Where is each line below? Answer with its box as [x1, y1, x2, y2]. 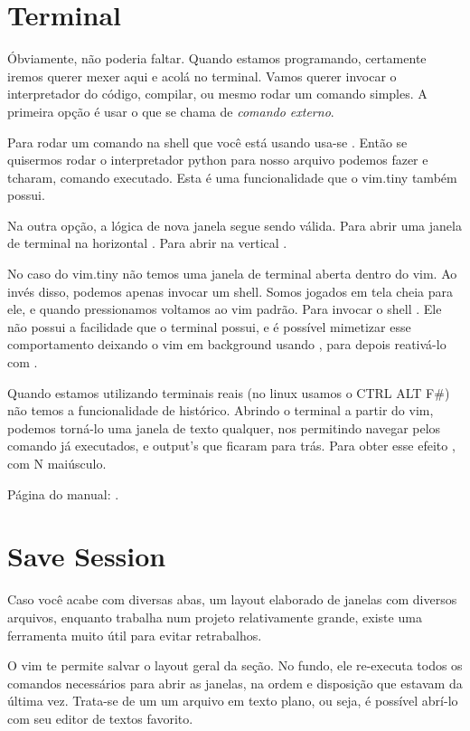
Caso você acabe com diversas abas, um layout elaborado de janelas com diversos [7, 590, 457, 609]
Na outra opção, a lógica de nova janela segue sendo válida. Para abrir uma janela [7, 215, 462, 234]
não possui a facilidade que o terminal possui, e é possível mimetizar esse [7, 317, 411, 336]
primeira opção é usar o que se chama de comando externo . [7, 101, 334, 120]
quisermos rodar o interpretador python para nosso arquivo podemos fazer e [7, 150, 428, 169]
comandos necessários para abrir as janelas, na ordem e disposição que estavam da [7, 673, 463, 692]
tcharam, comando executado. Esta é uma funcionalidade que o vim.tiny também [7, 167, 457, 186]
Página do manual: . [7, 484, 119, 503]
